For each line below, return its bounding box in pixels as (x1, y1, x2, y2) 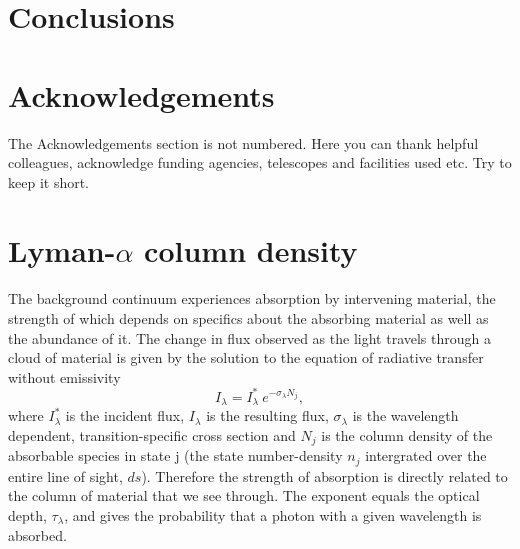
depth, (8, 505, 47, 526)
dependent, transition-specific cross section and (8, 424, 296, 445)
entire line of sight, (8, 465, 123, 486)
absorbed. (8, 524, 67, 545)
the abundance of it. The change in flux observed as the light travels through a (8, 327, 491, 348)
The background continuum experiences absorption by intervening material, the (8, 288, 496, 309)
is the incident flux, (65, 405, 185, 426)
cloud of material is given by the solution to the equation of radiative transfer (8, 347, 484, 368)
